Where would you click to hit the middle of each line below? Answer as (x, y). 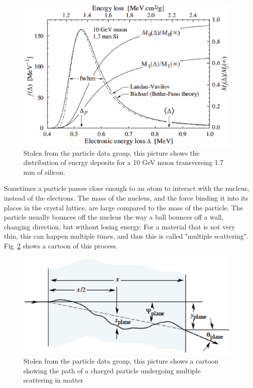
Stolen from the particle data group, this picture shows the (112, 153)
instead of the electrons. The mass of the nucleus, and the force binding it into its (126, 197)
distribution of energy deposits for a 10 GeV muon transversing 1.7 (124, 162)
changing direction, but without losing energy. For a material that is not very (120, 226)
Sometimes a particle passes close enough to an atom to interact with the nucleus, (127, 188)
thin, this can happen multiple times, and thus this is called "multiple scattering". (126, 236)
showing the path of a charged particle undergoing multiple (112, 370)
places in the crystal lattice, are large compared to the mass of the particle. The (124, 207)
